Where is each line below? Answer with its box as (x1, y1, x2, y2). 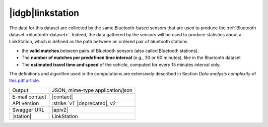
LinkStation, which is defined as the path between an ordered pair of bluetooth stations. (9, 39, 189, 45)
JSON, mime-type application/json (52, 87, 133, 94)
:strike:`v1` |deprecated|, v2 (52, 100, 116, 107)
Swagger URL (12, 106, 45, 113)
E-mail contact (12, 93, 47, 100)
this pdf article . (9, 77, 40, 84)
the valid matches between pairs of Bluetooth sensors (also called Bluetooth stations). (21, 48, 199, 54)
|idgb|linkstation (9, 7, 79, 18)
